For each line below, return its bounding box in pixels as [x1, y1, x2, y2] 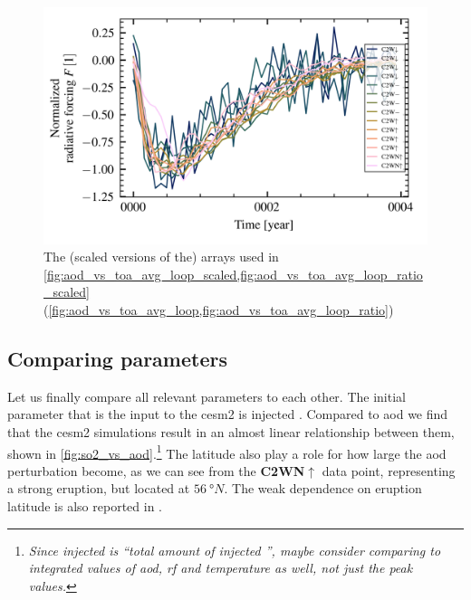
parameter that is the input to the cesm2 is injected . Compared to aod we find [7, 405, 448, 424]
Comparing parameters [7, 345, 227, 373]
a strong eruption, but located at [7, 479, 190, 498]
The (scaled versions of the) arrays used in [43, 247, 279, 266]
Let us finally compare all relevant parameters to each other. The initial [7, 386, 406, 405]
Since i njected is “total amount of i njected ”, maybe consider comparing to [28, 540, 441, 559]
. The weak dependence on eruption [224, 479, 422, 498]
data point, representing [322, 461, 456, 480]
